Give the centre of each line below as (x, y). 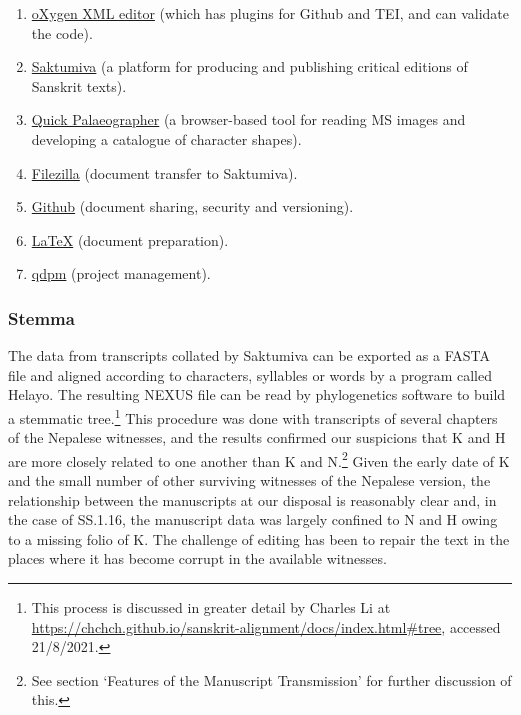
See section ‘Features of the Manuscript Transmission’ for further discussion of (271, 679)
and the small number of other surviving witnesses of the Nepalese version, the (249, 480)
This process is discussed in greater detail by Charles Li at (211, 607)
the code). (62, 32)
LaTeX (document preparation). (130, 239)
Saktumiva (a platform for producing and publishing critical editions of (249, 66)
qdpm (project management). (121, 273)
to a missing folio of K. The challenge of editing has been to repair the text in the (259, 538)
